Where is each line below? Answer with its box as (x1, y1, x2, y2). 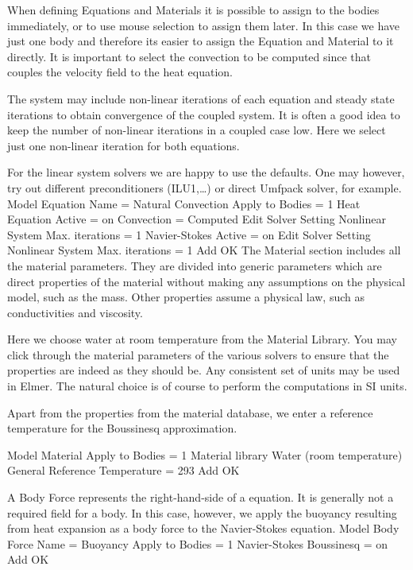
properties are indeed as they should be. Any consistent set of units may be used (7, 362, 400, 378)
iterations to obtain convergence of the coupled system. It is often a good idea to (7, 106, 400, 122)
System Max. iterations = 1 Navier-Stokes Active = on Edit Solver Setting (7, 226, 371, 242)
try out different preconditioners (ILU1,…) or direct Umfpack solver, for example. (7, 179, 402, 196)
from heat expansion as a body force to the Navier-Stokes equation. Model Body (7, 520, 399, 537)
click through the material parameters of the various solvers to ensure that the (7, 346, 389, 363)
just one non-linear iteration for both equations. (7, 137, 240, 153)
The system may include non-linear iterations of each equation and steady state (7, 90, 395, 107)
